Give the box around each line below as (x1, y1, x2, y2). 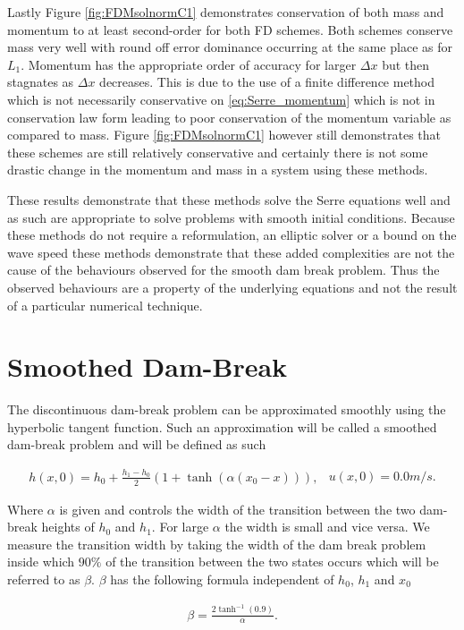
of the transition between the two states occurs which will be (105, 552, 439, 571)
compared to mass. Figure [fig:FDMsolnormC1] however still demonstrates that (7, 125, 442, 144)
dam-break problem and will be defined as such (7, 435, 266, 454)
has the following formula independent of (110, 569, 334, 588)
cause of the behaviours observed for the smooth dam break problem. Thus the (7, 260, 440, 279)
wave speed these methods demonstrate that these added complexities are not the (7, 243, 455, 261)
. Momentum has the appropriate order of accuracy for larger (21, 55, 357, 73)
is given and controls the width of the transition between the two (59, 499, 416, 518)
